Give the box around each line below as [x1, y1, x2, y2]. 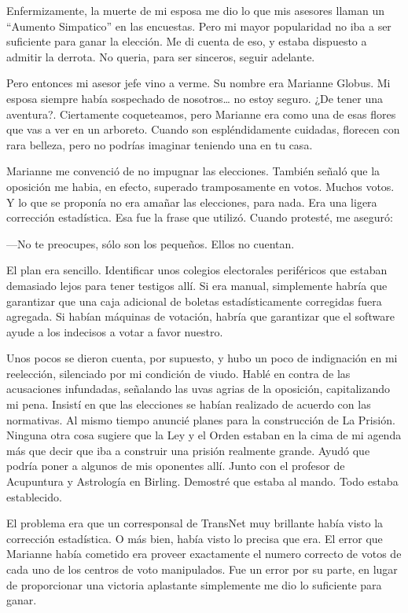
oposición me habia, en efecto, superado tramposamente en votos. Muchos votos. [6, 178, 395, 194]
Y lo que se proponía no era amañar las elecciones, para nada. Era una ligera [6, 193, 377, 210]
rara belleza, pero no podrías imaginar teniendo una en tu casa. [6, 136, 313, 152]
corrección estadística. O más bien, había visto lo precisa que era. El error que [6, 530, 383, 546]
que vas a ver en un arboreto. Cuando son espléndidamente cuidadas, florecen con [6, 121, 400, 138]
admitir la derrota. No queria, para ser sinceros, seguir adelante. [6, 48, 315, 64]
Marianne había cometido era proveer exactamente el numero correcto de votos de [6, 545, 402, 562]
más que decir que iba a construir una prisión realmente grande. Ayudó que [6, 442, 370, 458]
